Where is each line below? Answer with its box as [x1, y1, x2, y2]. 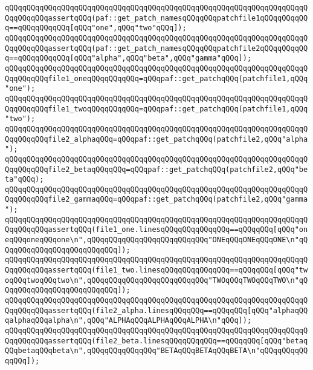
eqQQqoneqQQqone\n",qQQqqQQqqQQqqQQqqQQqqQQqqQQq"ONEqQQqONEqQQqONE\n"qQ [5, 236, 308, 245]
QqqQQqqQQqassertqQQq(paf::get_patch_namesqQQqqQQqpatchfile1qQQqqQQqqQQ [5, 13, 308, 22]
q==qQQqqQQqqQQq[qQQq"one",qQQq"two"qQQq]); [5, 24, 187, 33]
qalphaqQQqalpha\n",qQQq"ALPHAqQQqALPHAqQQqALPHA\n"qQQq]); [5, 316, 252, 325]
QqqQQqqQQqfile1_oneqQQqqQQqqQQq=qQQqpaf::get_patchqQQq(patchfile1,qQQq [5, 74, 308, 83]
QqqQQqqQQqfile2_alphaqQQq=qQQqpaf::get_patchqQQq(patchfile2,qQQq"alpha [5, 134, 308, 144]
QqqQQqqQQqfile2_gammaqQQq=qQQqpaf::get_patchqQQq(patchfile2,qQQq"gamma [5, 195, 308, 204]
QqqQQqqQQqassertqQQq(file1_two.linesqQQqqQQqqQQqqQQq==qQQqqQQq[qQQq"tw [5, 266, 308, 275]
